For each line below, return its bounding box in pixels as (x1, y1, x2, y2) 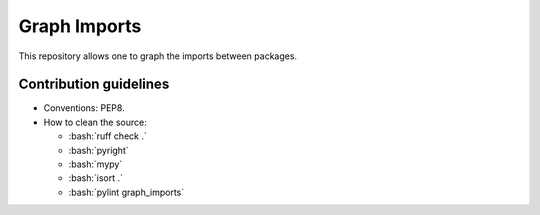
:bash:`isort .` (68, 172, 124, 184)
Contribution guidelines (18, 76, 170, 93)
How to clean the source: (43, 116, 147, 128)
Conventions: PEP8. (43, 102, 125, 114)
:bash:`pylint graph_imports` (68, 186, 185, 198)
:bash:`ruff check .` (68, 130, 147, 142)
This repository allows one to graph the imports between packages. (18, 50, 298, 62)
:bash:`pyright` (68, 144, 129, 156)
